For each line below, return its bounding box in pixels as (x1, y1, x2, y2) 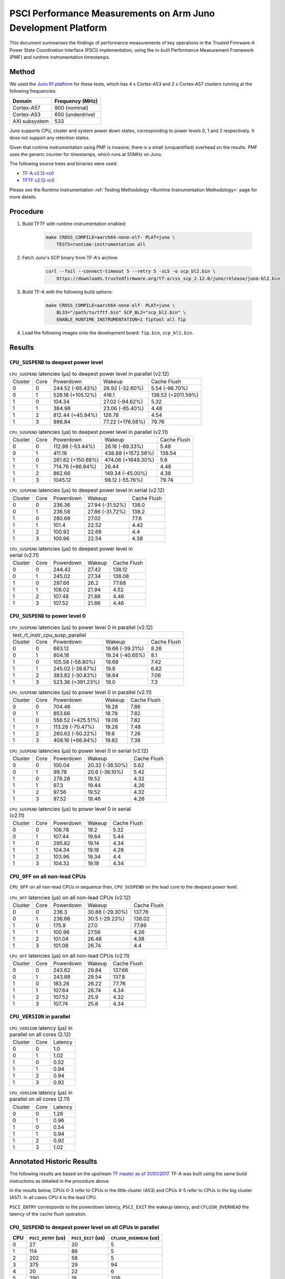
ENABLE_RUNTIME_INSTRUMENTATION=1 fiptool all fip (56, 317, 186, 322)
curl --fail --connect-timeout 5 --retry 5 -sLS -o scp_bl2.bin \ (45, 269, 216, 274)
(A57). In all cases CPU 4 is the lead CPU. (9, 1195, 97, 1201)
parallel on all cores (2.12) (9, 1031, 71, 1038)
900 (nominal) (54, 104, 89, 111)
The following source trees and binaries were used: (9, 161, 117, 167)
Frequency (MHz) (54, 97, 98, 104)
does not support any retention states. (9, 135, 90, 141)
